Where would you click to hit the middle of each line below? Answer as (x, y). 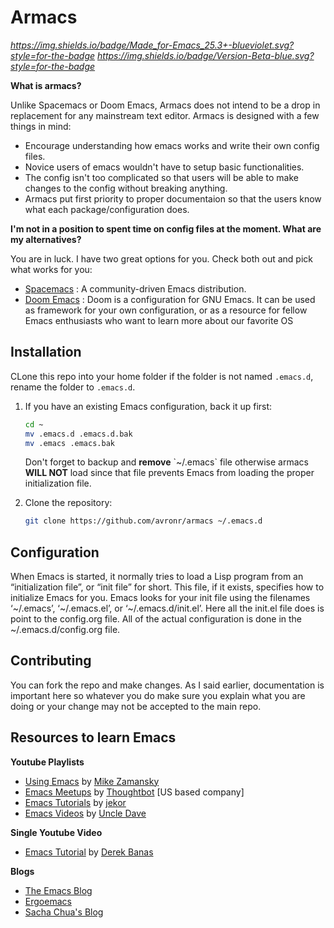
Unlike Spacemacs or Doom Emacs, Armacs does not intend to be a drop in (165, 105)
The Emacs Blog (58, 890)
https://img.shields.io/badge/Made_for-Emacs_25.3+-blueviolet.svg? (152, 45)
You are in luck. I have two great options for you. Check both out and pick (161, 258)
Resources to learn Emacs (93, 737)
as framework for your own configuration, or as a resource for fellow (166, 310)
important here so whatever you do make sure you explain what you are (158, 695)
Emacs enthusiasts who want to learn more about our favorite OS (159, 320)
